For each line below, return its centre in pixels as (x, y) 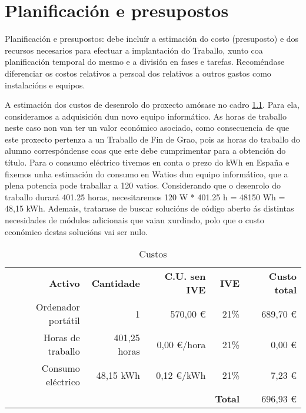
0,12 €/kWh (181, 375)
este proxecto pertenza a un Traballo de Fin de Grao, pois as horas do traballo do (152, 139)
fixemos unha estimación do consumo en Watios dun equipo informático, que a (147, 174)
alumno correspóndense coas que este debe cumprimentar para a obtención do (145, 151)
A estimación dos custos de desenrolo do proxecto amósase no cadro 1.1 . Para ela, (152, 105)
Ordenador (58, 307)
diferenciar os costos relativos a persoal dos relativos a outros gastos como (138, 73)
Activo (64, 283)
